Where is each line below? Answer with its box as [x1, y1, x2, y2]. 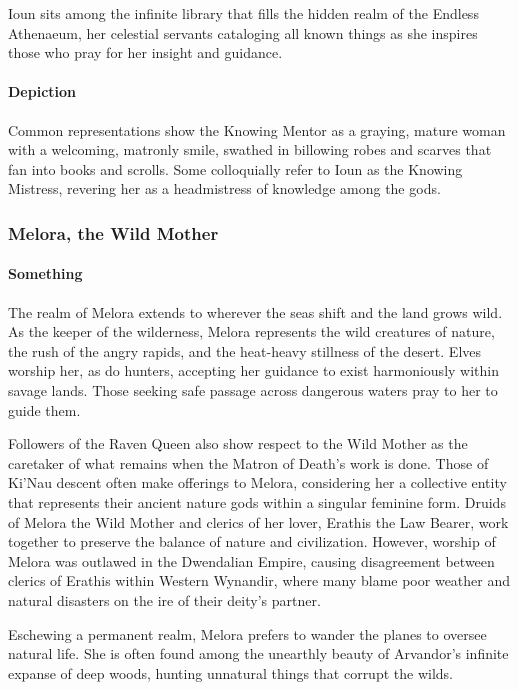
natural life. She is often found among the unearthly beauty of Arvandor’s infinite [8, 643, 509, 664]
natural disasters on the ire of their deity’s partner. [8, 589, 321, 610]
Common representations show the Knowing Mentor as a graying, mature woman [8, 119, 506, 140]
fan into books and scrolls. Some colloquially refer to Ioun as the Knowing [8, 158, 463, 179]
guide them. [8, 399, 81, 420]
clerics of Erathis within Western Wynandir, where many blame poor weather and [8, 570, 511, 591]
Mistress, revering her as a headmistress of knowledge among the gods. [8, 178, 441, 199]
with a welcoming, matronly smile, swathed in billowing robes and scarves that [8, 139, 492, 160]
